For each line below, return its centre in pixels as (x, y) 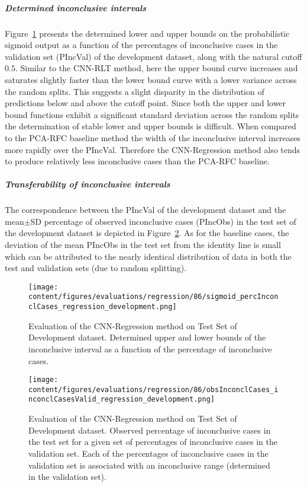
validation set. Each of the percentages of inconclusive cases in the (148, 453)
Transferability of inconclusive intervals (88, 184)
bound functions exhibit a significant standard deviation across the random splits (152, 114)
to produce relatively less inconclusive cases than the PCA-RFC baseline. (137, 161)
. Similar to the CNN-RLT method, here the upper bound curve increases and (156, 68)
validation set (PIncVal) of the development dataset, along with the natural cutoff (153, 56)
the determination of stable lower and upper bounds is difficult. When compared (151, 126)
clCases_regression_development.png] (103, 307)
